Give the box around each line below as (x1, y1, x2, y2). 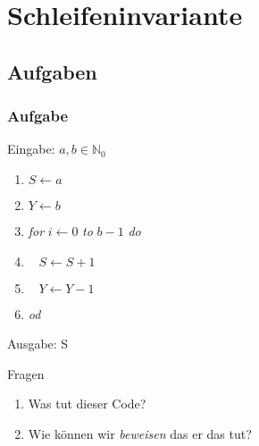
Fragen (7, 364, 45, 383)
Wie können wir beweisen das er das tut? (28, 424, 252, 442)
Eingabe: (7, 139, 55, 158)
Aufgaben (7, 57, 97, 85)
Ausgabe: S (7, 334, 69, 353)
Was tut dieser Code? (28, 394, 146, 413)
